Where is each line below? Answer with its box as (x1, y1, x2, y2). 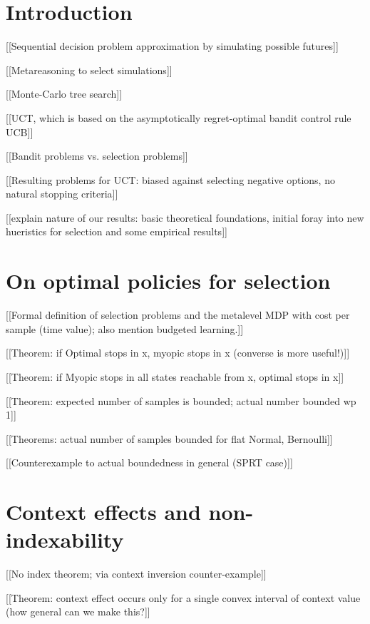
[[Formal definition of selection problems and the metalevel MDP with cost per (6, 307, 350, 322)
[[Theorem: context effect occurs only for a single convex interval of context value (6, 590, 361, 605)
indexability (6, 525, 124, 554)
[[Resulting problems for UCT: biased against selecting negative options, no (6, 172, 335, 187)
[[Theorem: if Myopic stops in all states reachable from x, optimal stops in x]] (6, 369, 344, 384)
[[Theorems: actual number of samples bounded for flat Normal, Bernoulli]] (6, 431, 333, 446)
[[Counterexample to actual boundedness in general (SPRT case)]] (6, 455, 293, 470)
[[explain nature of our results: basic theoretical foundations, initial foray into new (6, 210, 364, 225)
